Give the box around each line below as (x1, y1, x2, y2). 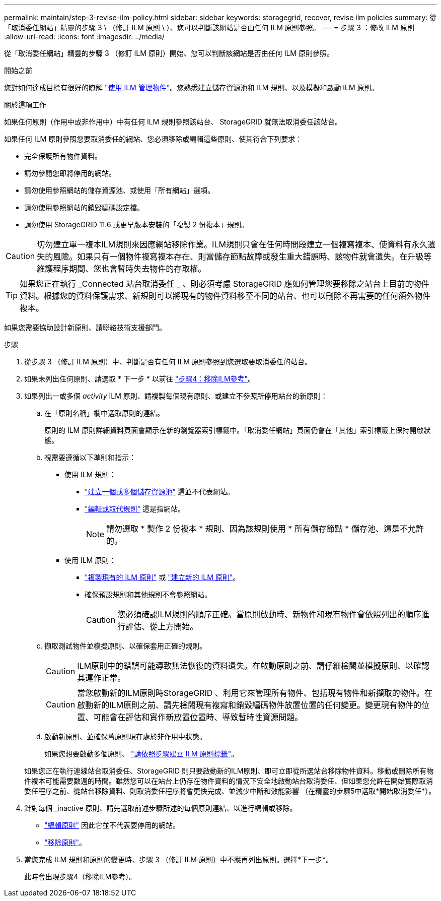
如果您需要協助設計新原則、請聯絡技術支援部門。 (4, 323, 166, 332)
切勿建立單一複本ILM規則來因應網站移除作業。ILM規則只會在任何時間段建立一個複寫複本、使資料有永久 (37, 239, 427, 249)
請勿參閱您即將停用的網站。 (24, 169, 116, 177)
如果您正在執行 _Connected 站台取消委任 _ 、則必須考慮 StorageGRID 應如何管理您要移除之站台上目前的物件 (20, 279, 429, 289)
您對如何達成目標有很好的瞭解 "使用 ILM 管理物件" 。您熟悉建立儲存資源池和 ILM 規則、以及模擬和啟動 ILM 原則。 (4, 83, 379, 92)
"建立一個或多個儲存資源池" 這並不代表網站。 (85, 487, 234, 496)
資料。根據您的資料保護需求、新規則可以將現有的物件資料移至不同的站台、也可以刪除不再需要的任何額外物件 (20, 291, 431, 301)
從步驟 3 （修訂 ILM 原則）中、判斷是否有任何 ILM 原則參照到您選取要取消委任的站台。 (24, 357, 312, 366)
